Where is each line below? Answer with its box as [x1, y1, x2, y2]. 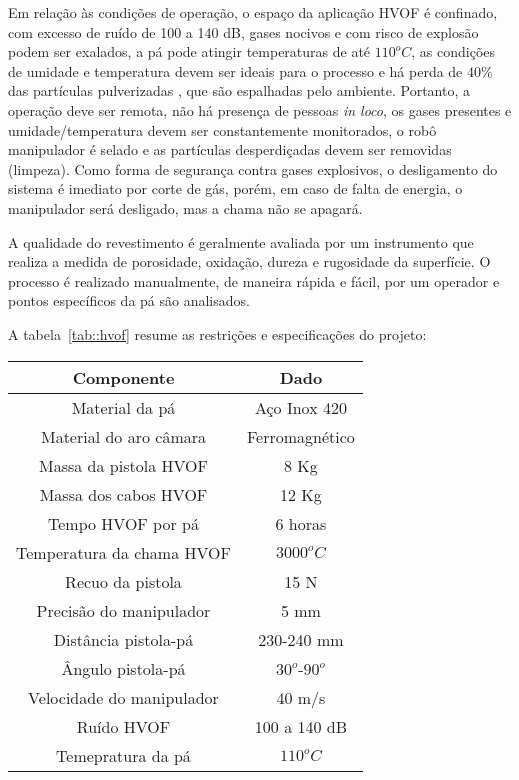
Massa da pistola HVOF [39, 453, 208, 477]
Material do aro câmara [40, 424, 206, 448]
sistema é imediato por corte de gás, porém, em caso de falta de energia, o [8, 178, 463, 199]
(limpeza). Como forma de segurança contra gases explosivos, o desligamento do [8, 158, 498, 179]
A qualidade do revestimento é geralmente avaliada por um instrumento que [8, 231, 474, 252]
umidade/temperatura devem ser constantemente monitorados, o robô [8, 119, 437, 140]
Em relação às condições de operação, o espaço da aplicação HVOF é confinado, [8, 2, 498, 22]
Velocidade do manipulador [28, 685, 219, 709]
